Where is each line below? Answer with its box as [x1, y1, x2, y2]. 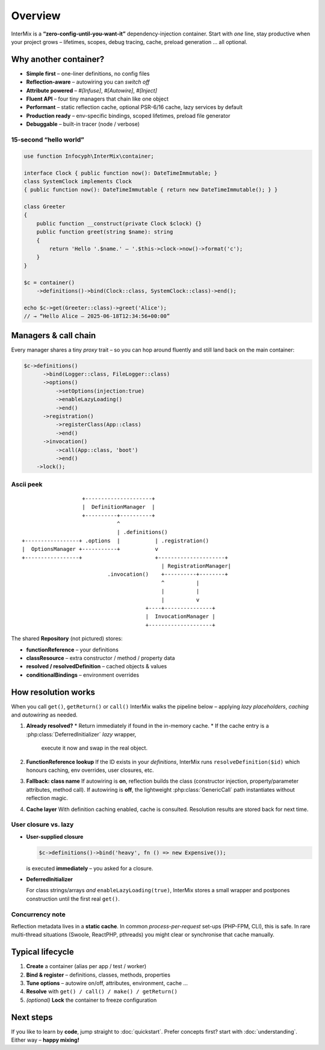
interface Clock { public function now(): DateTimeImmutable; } [23, 169, 218, 176]
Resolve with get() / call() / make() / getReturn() [26, 988, 178, 995]
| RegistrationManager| [161, 563, 232, 569]
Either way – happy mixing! [11, 1036, 79, 1044]
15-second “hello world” [11, 135, 84, 144]
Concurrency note [11, 910, 66, 918]
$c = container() [23, 279, 75, 286]
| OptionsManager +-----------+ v [22, 545, 159, 553]
